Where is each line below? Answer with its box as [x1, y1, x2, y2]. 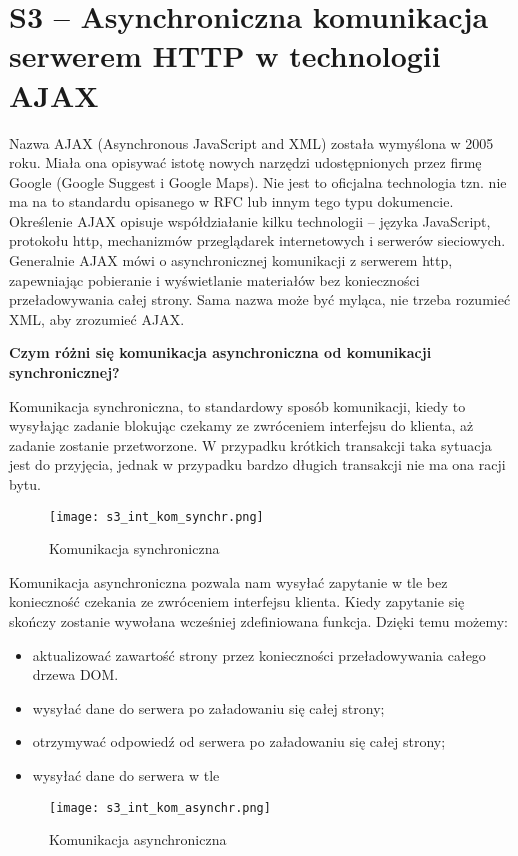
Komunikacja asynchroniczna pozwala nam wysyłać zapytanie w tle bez [9, 571, 448, 592]
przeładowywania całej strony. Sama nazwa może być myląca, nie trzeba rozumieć [9, 289, 511, 310]
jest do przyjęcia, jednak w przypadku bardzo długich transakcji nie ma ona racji [9, 454, 506, 475]
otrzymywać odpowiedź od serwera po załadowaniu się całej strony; [32, 731, 446, 752]
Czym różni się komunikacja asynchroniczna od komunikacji [9, 342, 432, 363]
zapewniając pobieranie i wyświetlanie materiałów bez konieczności [9, 269, 420, 290]
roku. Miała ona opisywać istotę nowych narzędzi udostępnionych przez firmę [9, 152, 482, 173]
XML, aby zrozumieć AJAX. [9, 308, 185, 329]
